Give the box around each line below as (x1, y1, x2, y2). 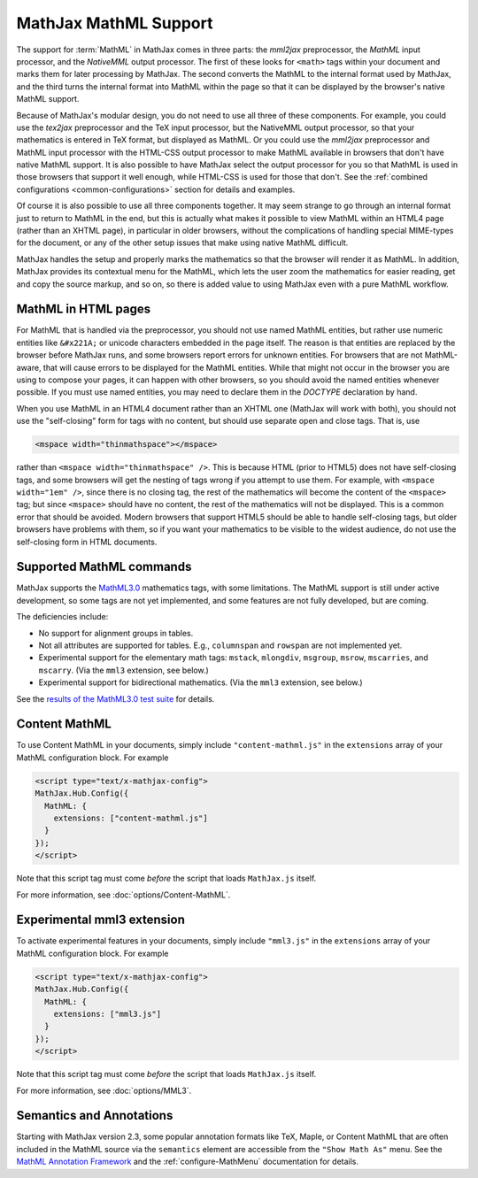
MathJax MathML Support (16, 13, 213, 33)
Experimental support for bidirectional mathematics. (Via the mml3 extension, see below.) (38, 677, 363, 688)
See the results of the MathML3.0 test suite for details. (16, 693, 215, 704)
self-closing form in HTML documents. (16, 536, 158, 547)
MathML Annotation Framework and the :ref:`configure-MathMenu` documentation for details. (16, 1156, 358, 1167)
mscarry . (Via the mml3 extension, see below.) (38, 665, 210, 675)
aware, (16, 362, 42, 373)
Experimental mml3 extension (16, 912, 186, 928)
